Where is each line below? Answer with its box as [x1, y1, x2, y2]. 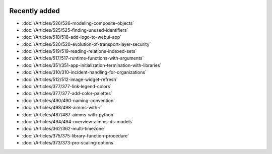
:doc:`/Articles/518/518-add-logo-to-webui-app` [22, 34, 122, 40]
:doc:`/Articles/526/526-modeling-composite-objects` [22, 20, 134, 26]
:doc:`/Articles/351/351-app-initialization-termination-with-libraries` [22, 62, 162, 68]
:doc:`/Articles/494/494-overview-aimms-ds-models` [22, 118, 133, 124]
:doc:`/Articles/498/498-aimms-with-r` [22, 105, 103, 111]
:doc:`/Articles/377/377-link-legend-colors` [22, 84, 112, 90]
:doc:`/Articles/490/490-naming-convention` [22, 97, 115, 103]
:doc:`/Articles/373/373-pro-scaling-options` [22, 140, 115, 146]
